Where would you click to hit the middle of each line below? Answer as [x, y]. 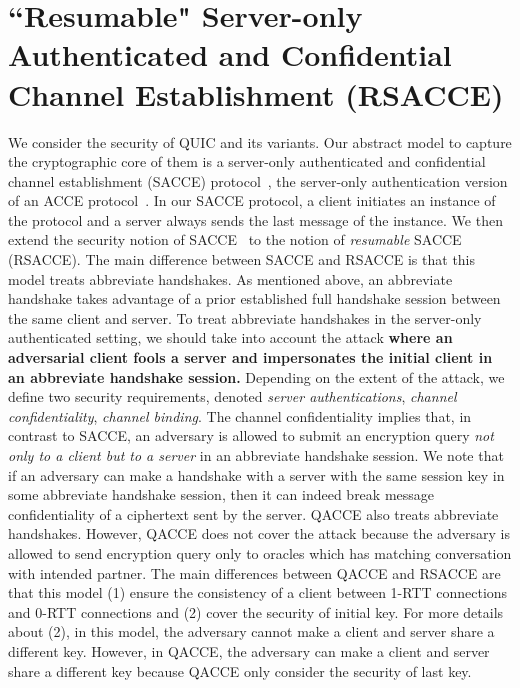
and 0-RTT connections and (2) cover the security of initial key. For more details [256, 611]
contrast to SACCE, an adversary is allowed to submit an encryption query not [251, 435]
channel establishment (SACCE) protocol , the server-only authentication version [258, 180]
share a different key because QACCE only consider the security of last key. [240, 670]
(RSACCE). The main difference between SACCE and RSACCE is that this [242, 259]
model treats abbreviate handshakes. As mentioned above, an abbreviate [230, 278]
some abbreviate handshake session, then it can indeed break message [221, 494]
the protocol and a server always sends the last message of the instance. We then [255, 219]
